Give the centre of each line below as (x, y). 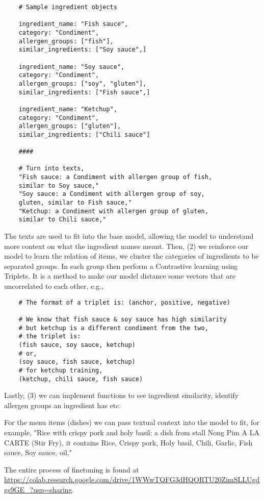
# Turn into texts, (51, 169)
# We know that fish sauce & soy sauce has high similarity (123, 319)
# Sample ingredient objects (68, 7)
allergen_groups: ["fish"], (66, 41)
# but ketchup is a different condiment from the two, (113, 328)
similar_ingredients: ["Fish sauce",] (84, 92)
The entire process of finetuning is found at (72, 469)
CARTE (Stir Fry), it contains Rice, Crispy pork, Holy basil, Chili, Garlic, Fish (128, 442)
